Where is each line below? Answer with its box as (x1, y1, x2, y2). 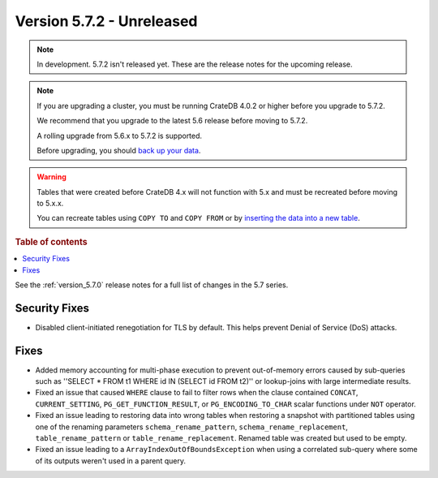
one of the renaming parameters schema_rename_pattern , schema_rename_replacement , (35, 422, 349, 432)
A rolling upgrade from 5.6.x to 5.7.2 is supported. (36, 131, 203, 140)
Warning (36, 172, 67, 182)
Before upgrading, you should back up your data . (36, 145, 201, 155)
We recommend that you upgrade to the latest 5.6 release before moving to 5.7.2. (36, 116, 308, 126)
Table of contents (15, 236, 88, 248)
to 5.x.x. (36, 199, 64, 209)
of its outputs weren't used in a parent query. (35, 455, 187, 466)
